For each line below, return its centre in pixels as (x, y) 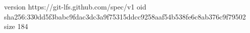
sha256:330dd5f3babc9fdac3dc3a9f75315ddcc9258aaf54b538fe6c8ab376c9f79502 (125, 16)
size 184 (16, 26)
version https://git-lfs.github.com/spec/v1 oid (75, 6)
